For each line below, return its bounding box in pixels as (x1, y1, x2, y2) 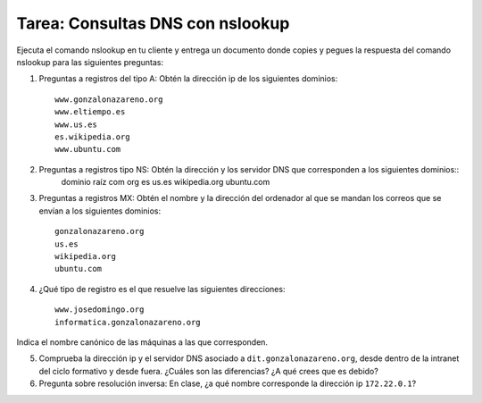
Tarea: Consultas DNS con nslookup (16, 13, 290, 33)
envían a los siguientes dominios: (38, 206, 161, 216)
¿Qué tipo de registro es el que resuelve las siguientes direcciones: (38, 283, 286, 294)
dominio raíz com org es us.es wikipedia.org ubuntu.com (61, 177, 270, 188)
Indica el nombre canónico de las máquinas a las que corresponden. (16, 336, 268, 348)
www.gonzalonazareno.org (54, 94, 163, 105)
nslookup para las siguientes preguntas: (16, 56, 164, 67)
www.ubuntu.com (54, 144, 121, 155)
